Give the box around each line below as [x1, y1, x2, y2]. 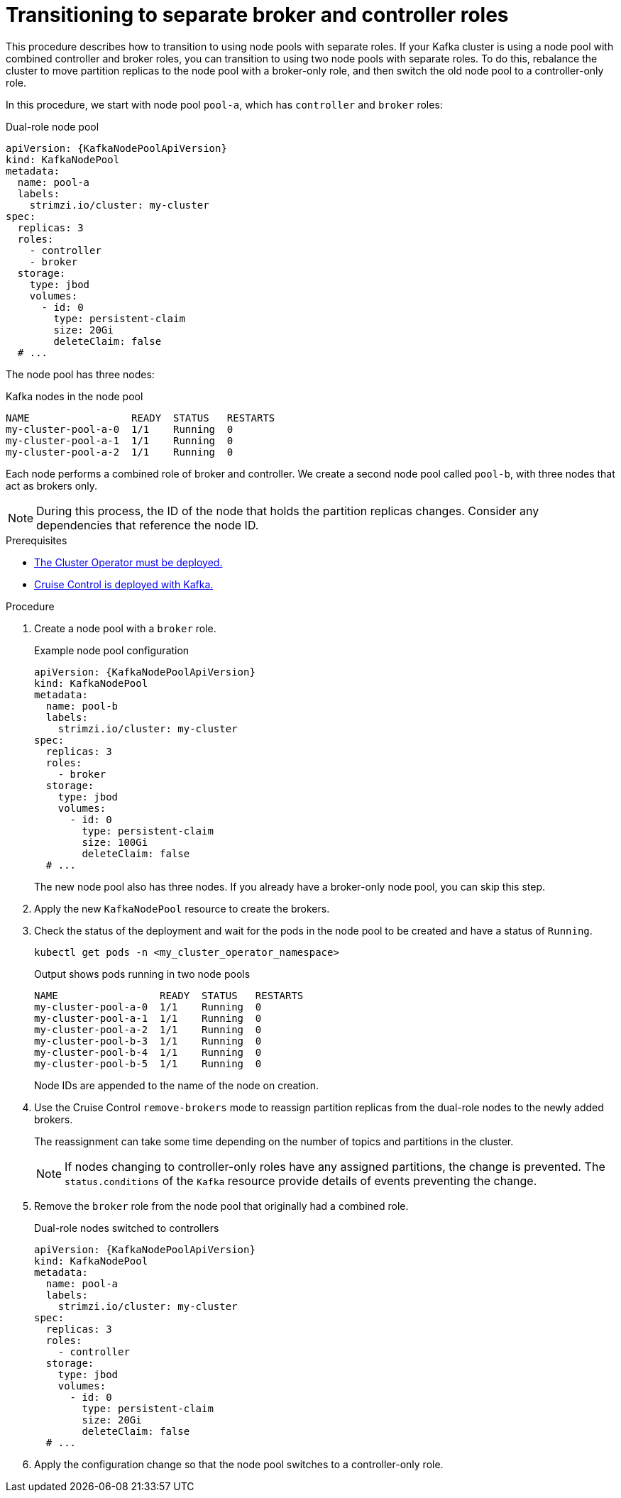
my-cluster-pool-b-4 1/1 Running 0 [34, 1046, 262, 1058]
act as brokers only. [6, 479, 98, 492]
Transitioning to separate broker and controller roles [6, 3, 509, 27]
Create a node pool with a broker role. [34, 622, 216, 634]
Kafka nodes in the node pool [6, 390, 143, 402]
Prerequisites [6, 534, 67, 546]
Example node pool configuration [34, 644, 189, 656]
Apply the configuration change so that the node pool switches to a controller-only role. [34, 1458, 444, 1470]
